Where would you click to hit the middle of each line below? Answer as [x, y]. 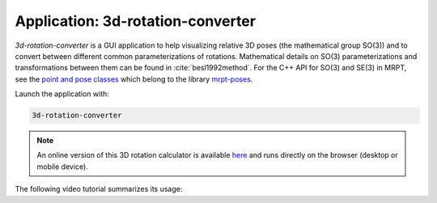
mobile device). [62, 167]
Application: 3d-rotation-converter [136, 21]
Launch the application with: [62, 94]
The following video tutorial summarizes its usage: [99, 189]
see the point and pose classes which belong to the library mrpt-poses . [134, 79]
